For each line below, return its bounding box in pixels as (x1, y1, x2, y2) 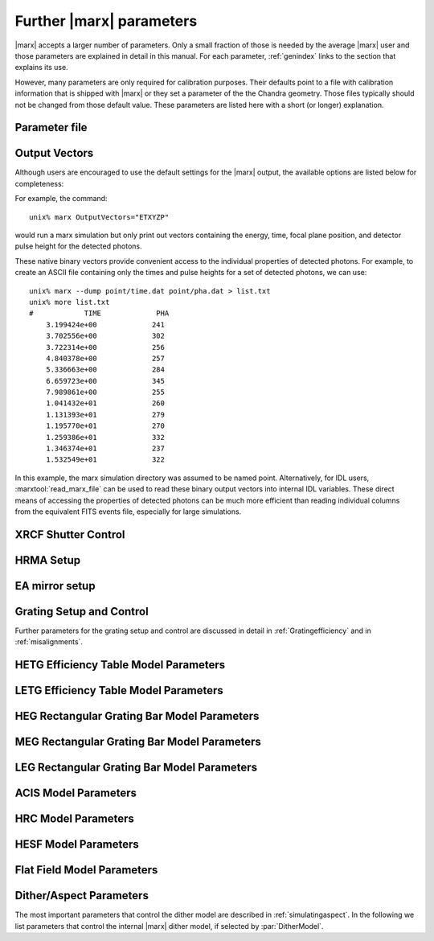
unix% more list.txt (29, 298, 110, 306)
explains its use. (14, 63, 68, 72)
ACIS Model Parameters (14, 787, 137, 800)
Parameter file (14, 121, 88, 134)
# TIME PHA (29, 309, 170, 318)
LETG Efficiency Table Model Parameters (14, 684, 224, 697)
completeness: (14, 179, 64, 188)
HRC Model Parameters (14, 812, 134, 826)
